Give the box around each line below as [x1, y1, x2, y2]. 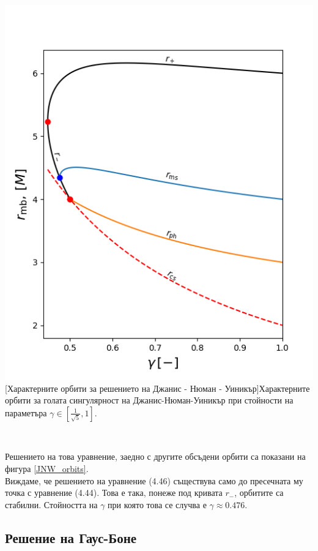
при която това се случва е [108, 498, 207, 511]
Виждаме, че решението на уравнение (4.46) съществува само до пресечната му [5, 474, 303, 487]
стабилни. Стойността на [5, 498, 98, 511]
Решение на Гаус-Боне [5, 528, 137, 547]
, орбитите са [234, 486, 284, 499]
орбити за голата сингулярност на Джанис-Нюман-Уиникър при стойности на [5, 394, 294, 407]
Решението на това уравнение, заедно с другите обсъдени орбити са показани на [5, 450, 306, 463]
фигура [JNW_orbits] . [5, 462, 89, 475]
